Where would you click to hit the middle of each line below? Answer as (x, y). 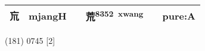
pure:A (179, 15)
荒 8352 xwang (114, 16)
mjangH (48, 15)
